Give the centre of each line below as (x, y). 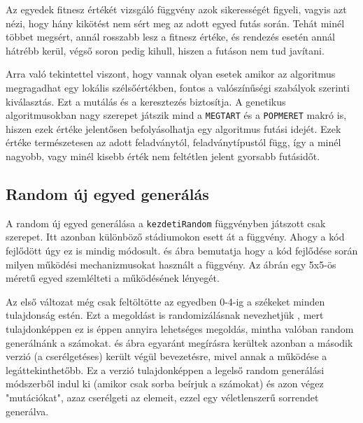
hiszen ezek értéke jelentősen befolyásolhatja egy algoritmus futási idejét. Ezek (173, 128)
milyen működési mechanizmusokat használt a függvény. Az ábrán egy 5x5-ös (171, 264)
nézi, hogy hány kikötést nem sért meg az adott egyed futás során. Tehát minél (175, 23)
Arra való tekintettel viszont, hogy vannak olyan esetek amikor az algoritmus (171, 74)
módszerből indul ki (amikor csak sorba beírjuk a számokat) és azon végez (165, 383)
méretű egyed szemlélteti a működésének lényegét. (113, 278)
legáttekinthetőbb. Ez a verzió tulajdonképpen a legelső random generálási (165, 370)
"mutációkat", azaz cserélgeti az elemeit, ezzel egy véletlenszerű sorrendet (162, 397)
